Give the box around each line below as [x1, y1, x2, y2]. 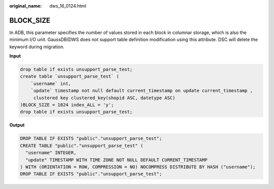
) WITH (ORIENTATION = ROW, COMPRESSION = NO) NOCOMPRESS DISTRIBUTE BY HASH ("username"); [20, 164, 256, 170]
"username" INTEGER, [25, 150, 77, 156]
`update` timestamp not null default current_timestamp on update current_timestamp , [30, 88, 253, 94]
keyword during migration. [9, 44, 64, 50]
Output [9, 122, 25, 128]
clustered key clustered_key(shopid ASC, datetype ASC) [33, 95, 176, 101]
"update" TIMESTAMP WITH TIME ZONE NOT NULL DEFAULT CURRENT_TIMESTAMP [25, 157, 208, 163]
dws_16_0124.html [49, 3, 86, 9]
